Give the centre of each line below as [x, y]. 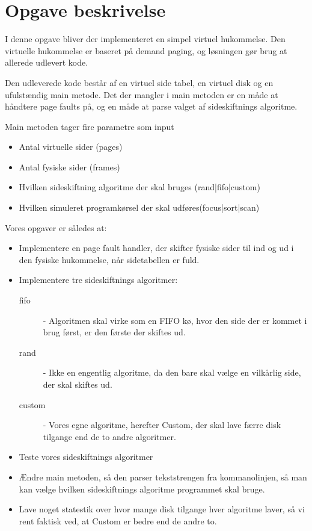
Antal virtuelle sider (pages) [71, 147]
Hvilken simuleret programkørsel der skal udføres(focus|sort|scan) [139, 207]
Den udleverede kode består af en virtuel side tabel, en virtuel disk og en [139, 82]
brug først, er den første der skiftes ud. [114, 332]
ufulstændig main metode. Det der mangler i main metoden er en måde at [142, 94]
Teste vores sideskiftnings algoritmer [86, 457]
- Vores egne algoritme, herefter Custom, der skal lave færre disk [162, 425]
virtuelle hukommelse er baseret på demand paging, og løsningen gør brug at [146, 50]
